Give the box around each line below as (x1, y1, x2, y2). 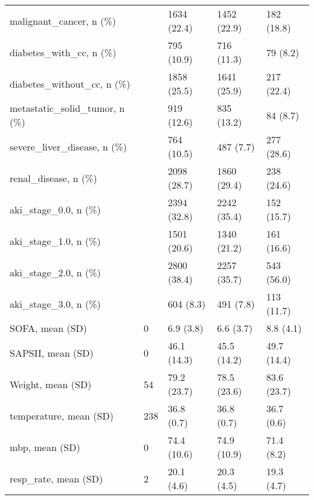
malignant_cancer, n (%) (10, 13, 117, 28)
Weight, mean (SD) (10, 377, 92, 391)
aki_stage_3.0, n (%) (10, 296, 101, 311)
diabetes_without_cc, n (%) (10, 76, 130, 91)
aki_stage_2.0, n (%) (10, 265, 101, 279)
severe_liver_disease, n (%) (10, 139, 127, 154)
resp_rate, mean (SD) (10, 471, 103, 485)
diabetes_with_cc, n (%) (10, 45, 117, 59)
